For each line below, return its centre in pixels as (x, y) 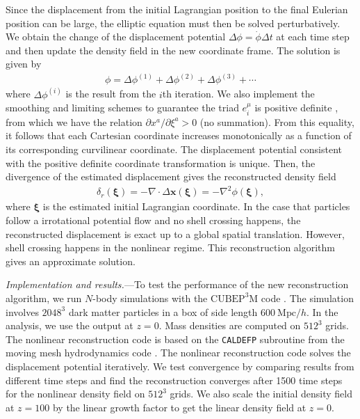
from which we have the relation (74, 121)
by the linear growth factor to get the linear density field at (179, 407)
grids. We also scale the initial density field (261, 394)
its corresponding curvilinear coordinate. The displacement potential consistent (174, 149)
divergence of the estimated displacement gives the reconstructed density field (171, 176)
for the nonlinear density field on (75, 394)
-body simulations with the (150, 298)
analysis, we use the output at (69, 325)
